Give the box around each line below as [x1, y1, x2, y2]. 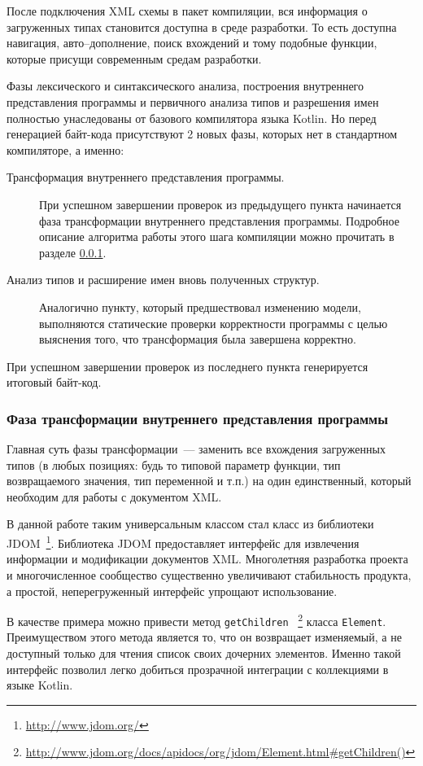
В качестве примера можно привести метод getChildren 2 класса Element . [7, 611, 386, 629]
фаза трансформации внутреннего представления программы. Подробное [39, 212, 399, 229]
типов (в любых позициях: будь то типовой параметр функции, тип [7, 456, 341, 473]
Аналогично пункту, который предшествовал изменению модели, [39, 298, 361, 315]
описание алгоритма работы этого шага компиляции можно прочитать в [39, 228, 395, 245]
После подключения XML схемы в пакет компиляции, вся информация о [7, 2, 368, 19]
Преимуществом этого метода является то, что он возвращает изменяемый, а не [7, 628, 402, 646]
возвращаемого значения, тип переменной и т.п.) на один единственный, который [7, 472, 412, 489]
